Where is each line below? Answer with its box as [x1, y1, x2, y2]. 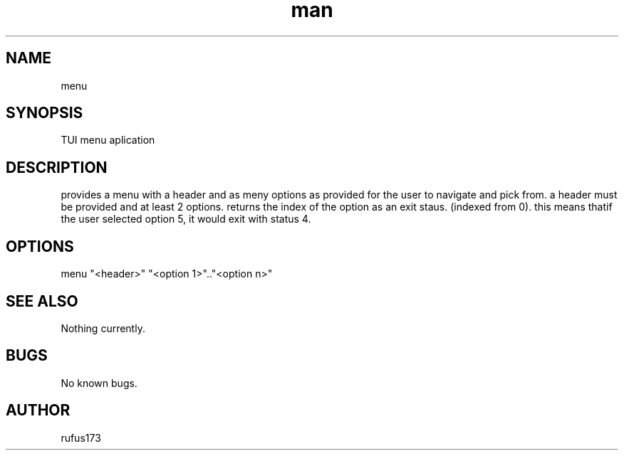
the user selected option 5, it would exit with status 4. [61, 213, 311, 226]
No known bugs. [61, 376, 137, 389]
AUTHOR [6, 401, 71, 420]
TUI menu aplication [61, 134, 155, 147]
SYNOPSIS [6, 104, 83, 122]
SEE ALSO [6, 292, 78, 310]
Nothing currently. [61, 322, 145, 334]
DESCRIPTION [6, 158, 108, 176]
